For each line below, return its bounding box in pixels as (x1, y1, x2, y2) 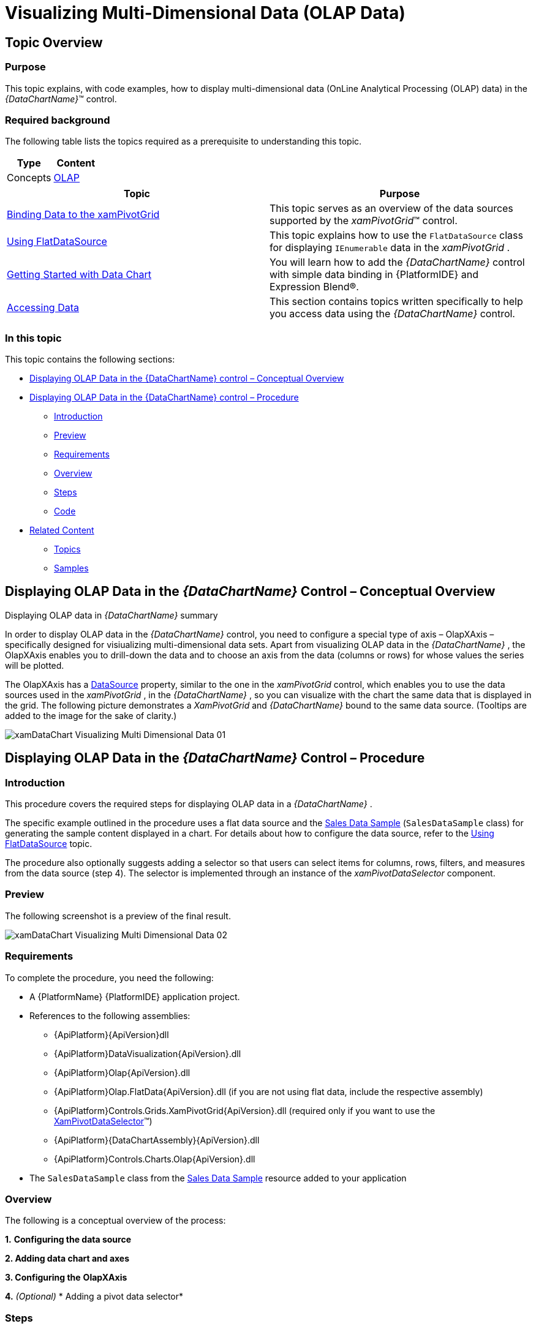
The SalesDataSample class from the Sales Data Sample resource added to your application (29, 1172, 407, 1183)
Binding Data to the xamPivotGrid (7, 208, 160, 221)
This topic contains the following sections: (5, 354, 175, 365)
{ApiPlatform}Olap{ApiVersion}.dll (54, 1067, 191, 1078)
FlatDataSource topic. (5, 838, 92, 849)
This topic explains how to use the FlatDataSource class (270, 229, 523, 242)
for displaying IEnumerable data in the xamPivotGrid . (270, 241, 510, 254)
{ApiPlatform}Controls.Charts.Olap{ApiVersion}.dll (54, 1153, 255, 1164)
